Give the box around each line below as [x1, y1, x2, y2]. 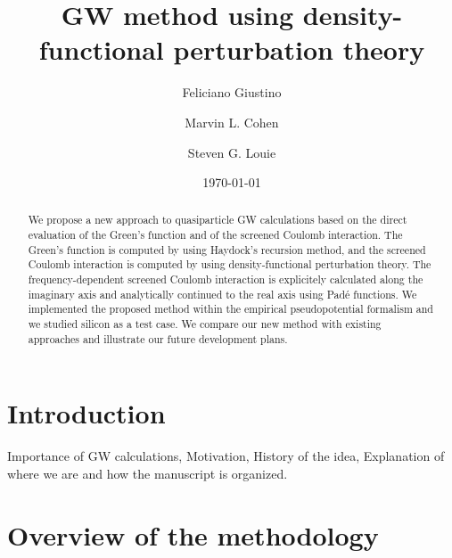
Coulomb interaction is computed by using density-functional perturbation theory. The [28, 257, 431, 272]
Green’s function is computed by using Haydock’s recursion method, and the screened [28, 242, 426, 257]
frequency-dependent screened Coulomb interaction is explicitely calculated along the [28, 272, 423, 287]
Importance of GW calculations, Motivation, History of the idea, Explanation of [7, 447, 445, 465]
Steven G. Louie [187, 143, 276, 161]
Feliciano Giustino [182, 83, 282, 102]
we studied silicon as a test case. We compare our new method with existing [28, 316, 382, 332]
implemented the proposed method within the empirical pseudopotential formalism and [28, 301, 433, 316]
